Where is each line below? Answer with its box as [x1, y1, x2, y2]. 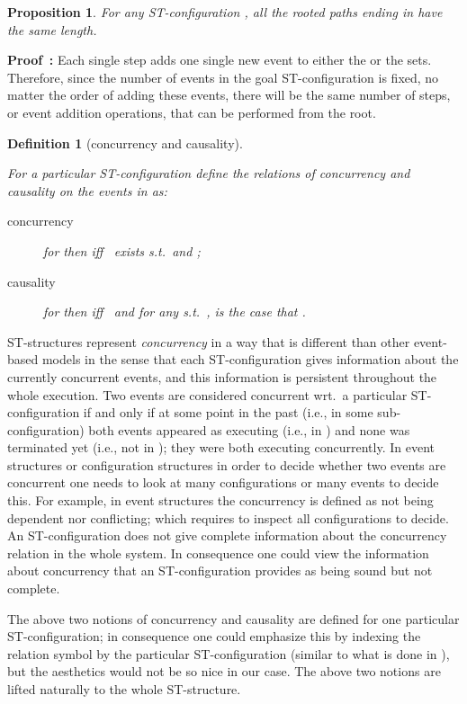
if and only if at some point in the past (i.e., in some [83, 403, 373, 422]
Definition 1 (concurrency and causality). [7, 133, 243, 152]
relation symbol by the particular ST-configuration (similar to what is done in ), [7, 644, 450, 663]
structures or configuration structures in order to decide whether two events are [7, 455, 446, 474]
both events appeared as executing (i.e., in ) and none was [88, 420, 410, 439]
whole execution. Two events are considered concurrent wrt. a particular [7, 385, 408, 404]
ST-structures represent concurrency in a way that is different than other [7, 332, 410, 351]
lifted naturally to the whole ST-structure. [7, 680, 241, 698]
